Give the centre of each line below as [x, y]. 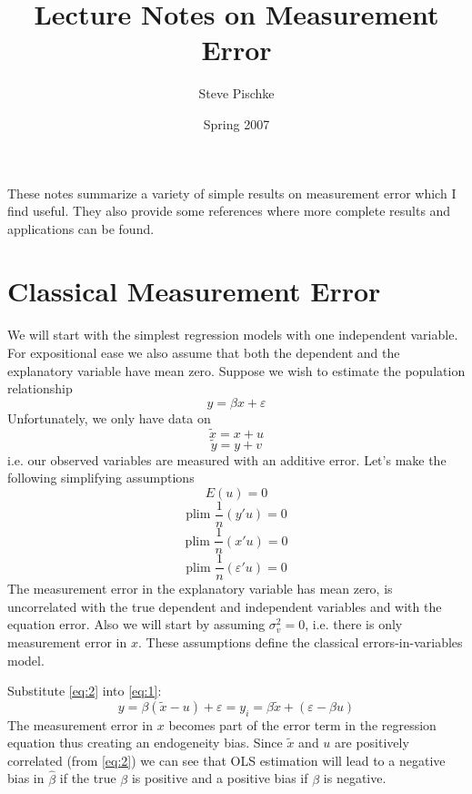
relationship [40, 388]
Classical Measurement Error [194, 291]
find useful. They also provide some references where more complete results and [229, 211]
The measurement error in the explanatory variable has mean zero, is [200, 589]
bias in [26, 778]
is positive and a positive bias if [220, 778]
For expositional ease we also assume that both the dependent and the [204, 352]
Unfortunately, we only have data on [109, 417]
